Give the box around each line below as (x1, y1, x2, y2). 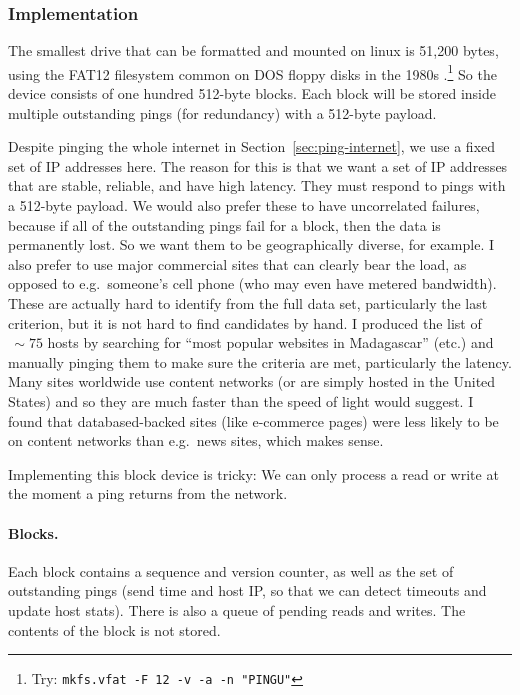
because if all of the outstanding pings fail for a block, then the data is (8, 214, 441, 235)
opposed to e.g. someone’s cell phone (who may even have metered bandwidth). (8, 273, 497, 294)
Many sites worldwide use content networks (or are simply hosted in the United (8, 371, 496, 392)
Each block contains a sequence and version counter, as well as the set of (8, 560, 454, 581)
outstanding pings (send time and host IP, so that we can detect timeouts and (8, 580, 487, 601)
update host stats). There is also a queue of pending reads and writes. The (8, 599, 466, 620)
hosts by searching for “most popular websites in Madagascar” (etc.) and (47, 332, 494, 353)
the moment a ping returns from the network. (8, 483, 288, 504)
